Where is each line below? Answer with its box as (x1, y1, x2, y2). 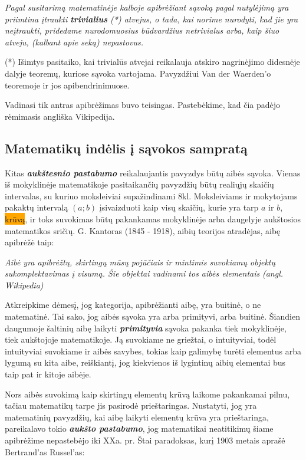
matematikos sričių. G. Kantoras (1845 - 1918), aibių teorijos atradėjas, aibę (5, 224, 281, 236)
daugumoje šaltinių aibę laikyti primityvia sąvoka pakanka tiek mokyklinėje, (5, 321, 287, 334)
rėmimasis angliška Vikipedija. (5, 110, 115, 122)
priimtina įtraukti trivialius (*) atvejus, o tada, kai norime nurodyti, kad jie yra (5, 12, 298, 25)
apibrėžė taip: (5, 236, 54, 248)
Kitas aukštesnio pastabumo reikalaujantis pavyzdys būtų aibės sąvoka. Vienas (5, 166, 301, 179)
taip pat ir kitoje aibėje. (5, 368, 91, 380)
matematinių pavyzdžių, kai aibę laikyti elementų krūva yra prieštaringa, (5, 410, 269, 423)
